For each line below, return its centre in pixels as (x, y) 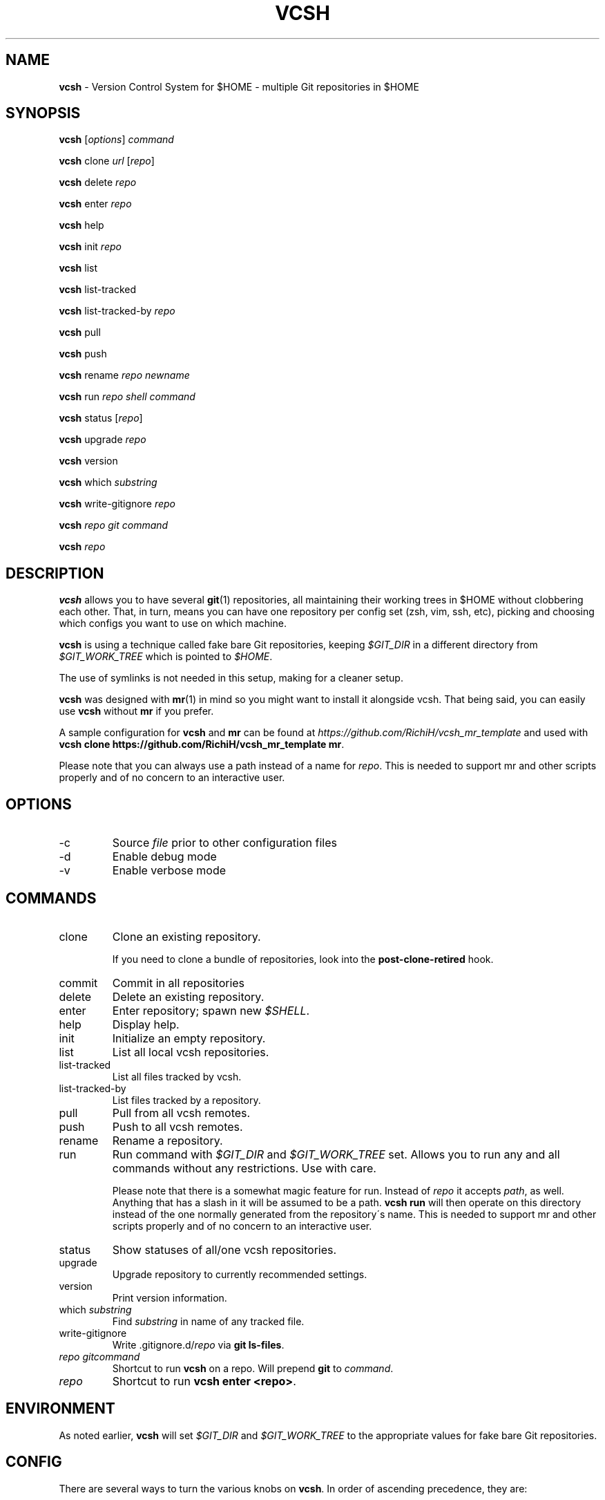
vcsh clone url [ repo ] (107, 161)
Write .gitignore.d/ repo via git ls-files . (198, 1344)
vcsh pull (80, 332)
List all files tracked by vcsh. (177, 1076)
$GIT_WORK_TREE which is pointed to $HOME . (166, 657)
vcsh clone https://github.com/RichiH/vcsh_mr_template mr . (202, 744)
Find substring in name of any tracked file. (208, 1321)
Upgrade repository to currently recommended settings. (240, 1274)
